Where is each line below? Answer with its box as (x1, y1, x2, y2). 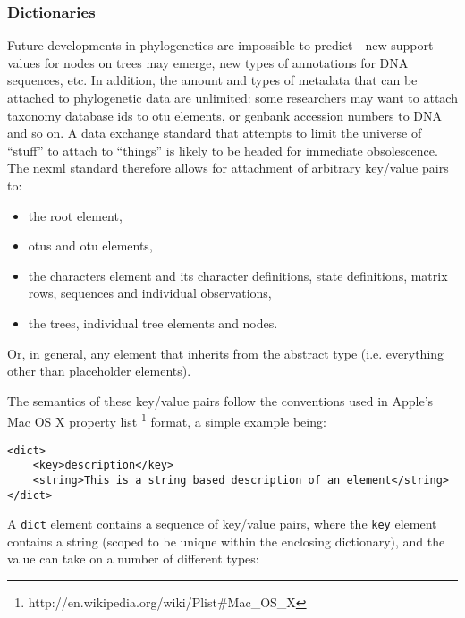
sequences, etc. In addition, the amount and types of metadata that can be (7, 71, 418, 89)
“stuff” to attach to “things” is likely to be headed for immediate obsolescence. (7, 140, 438, 159)
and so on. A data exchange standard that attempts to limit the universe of (7, 123, 422, 142)
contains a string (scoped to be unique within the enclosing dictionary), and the (7, 531, 445, 550)
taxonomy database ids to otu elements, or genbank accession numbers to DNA (7, 106, 443, 124)
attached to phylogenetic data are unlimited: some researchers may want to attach (7, 89, 458, 106)
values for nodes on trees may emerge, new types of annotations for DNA (7, 53, 409, 72)
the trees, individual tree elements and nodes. (28, 313, 278, 332)
